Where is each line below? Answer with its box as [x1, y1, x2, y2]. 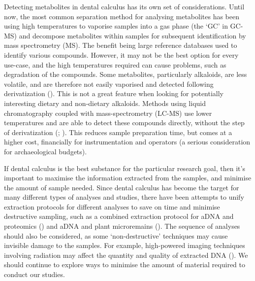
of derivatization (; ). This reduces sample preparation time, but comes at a [4, 127, 232, 137]
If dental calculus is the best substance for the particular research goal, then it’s [4, 163, 245, 173]
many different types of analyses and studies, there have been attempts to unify [4, 192, 244, 202]
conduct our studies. [4, 269, 65, 280]
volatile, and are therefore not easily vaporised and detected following [4, 78, 214, 89]
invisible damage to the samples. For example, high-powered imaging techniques [4, 240, 245, 250]
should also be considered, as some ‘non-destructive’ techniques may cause [4, 230, 228, 241]
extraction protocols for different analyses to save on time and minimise [4, 201, 220, 211]
